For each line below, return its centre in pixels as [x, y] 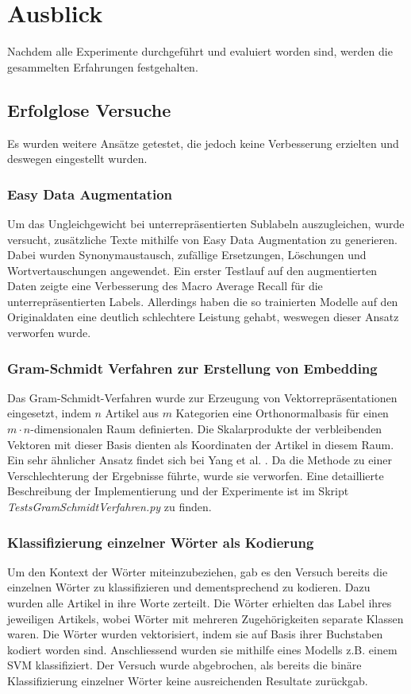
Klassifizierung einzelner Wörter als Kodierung [161, 542]
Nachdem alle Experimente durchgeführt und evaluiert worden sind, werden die [200, 51]
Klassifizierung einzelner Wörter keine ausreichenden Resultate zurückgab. [188, 681]
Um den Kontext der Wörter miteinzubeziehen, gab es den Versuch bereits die [198, 571]
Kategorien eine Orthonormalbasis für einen [282, 413]
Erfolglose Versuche [89, 109]
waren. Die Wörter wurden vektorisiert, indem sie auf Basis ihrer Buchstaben [195, 634]
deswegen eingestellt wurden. [77, 159]
